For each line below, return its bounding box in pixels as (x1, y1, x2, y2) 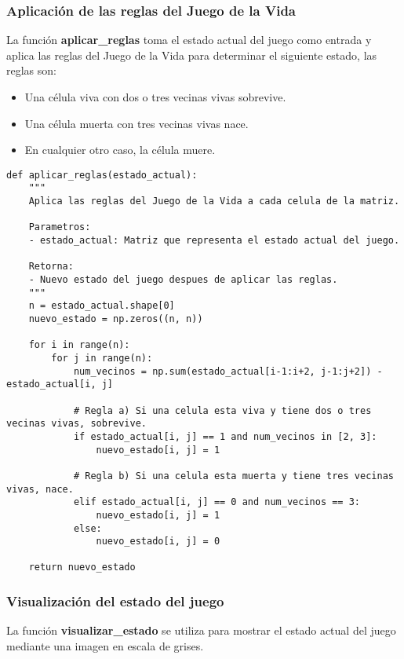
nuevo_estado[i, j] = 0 (96, 536, 220, 547)
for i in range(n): (28, 339, 130, 351)
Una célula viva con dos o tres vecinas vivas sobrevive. (24, 89, 286, 104)
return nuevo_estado (28, 562, 136, 573)
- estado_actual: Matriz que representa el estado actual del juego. (28, 235, 400, 247)
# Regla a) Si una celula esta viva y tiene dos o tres (73, 405, 372, 416)
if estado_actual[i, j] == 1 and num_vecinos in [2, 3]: (73, 430, 377, 442)
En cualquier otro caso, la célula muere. (24, 141, 216, 158)
